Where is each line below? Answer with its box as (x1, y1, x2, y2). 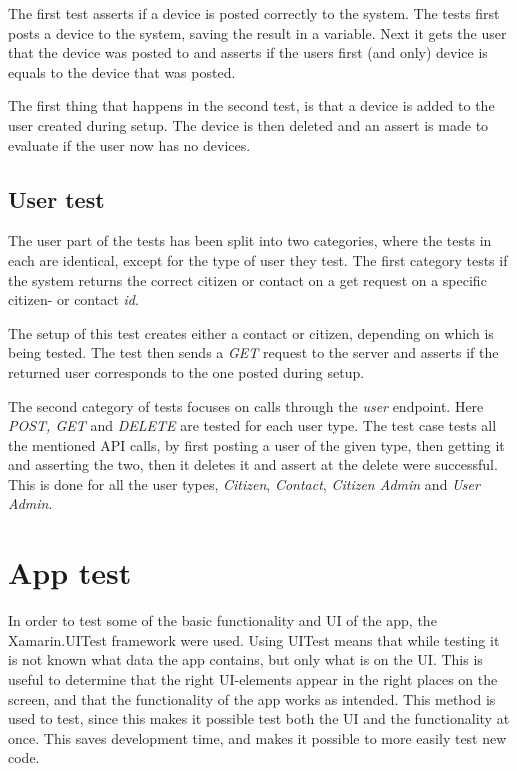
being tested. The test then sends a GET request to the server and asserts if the (8, 342, 499, 363)
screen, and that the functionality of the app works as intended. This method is (8, 688, 496, 709)
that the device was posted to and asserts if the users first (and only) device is (8, 42, 488, 63)
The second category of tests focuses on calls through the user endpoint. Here (8, 395, 484, 416)
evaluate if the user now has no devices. (8, 134, 251, 155)
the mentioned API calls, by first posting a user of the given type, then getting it (8, 434, 505, 455)
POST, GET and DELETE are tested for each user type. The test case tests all (8, 415, 497, 436)
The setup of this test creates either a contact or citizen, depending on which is (8, 322, 494, 343)
